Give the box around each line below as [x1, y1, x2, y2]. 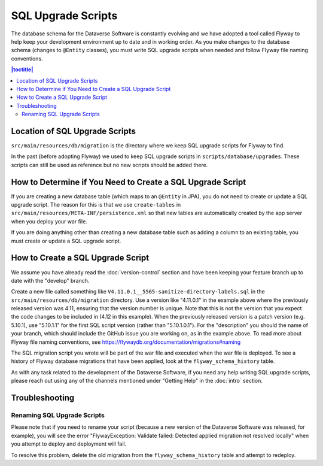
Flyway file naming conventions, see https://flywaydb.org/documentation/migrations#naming [11, 338, 241, 346]
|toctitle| [11, 66, 33, 73]
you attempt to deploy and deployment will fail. [11, 440, 127, 447]
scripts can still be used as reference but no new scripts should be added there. [11, 161, 208, 168]
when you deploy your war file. [11, 217, 88, 225]
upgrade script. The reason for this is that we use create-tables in [11, 201, 181, 208]
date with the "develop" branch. [11, 277, 90, 284]
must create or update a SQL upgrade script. [11, 237, 121, 244]
